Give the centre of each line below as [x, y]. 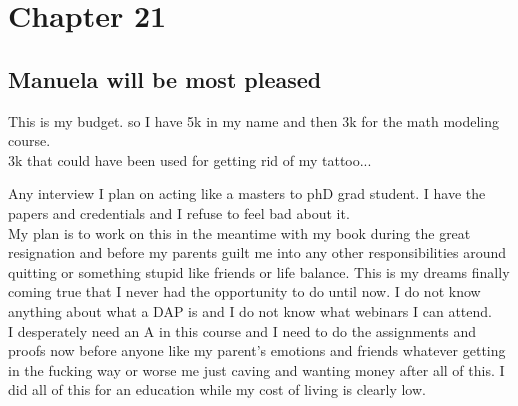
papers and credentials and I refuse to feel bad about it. [179, 212]
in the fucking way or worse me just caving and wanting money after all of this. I [256, 369]
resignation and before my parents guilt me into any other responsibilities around [257, 252]
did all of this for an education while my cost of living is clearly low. [217, 389]
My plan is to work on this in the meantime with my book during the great [239, 232]
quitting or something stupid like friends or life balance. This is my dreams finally [259, 271]
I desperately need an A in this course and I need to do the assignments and [242, 330]
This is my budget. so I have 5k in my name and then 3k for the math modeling [254, 120]
